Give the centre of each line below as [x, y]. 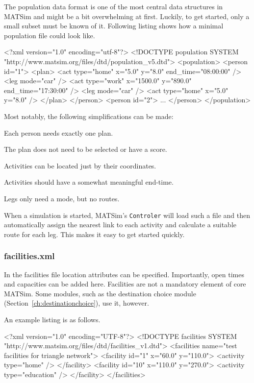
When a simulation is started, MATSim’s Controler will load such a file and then [127, 215]
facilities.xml [29, 256]
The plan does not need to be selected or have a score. [86, 149]
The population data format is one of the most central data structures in [114, 6]
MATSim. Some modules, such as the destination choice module [100, 293]
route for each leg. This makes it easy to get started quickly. [94, 234]
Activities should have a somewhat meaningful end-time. [89, 182]
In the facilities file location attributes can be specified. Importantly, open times [124, 274]
